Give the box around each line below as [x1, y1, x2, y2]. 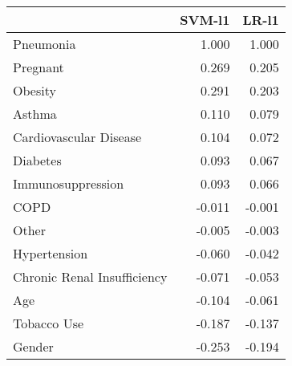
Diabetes [13, 151, 62, 169]
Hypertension [13, 244, 88, 262]
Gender [13, 337, 54, 356]
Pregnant [13, 58, 64, 76]
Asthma [13, 104, 57, 123]
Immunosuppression [13, 174, 124, 193]
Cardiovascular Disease [13, 128, 142, 146]
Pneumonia [13, 35, 76, 53]
